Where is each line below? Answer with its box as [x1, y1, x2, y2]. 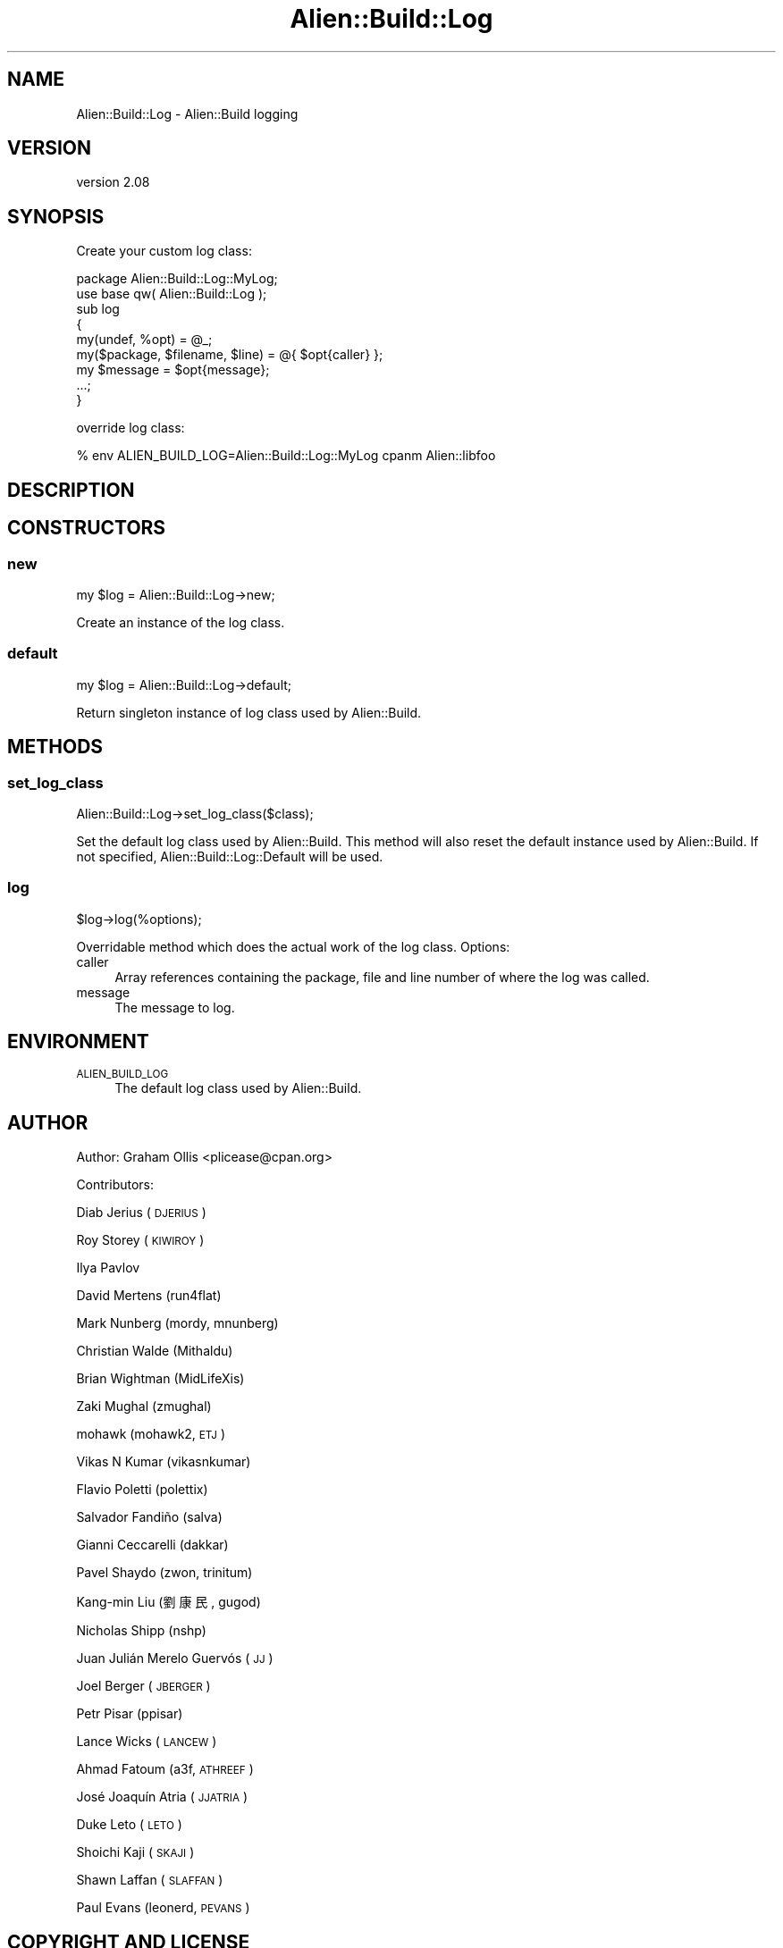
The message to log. [114, 999, 235, 1015]
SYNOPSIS [7, 205, 105, 228]
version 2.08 [76, 174, 150, 190]
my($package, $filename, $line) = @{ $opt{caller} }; [76, 347, 383, 363]
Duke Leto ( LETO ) [76, 1817, 182, 1833]
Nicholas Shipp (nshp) [76, 1623, 206, 1639]
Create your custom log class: [76, 243, 252, 259]
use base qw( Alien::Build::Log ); [76, 286, 267, 302]
